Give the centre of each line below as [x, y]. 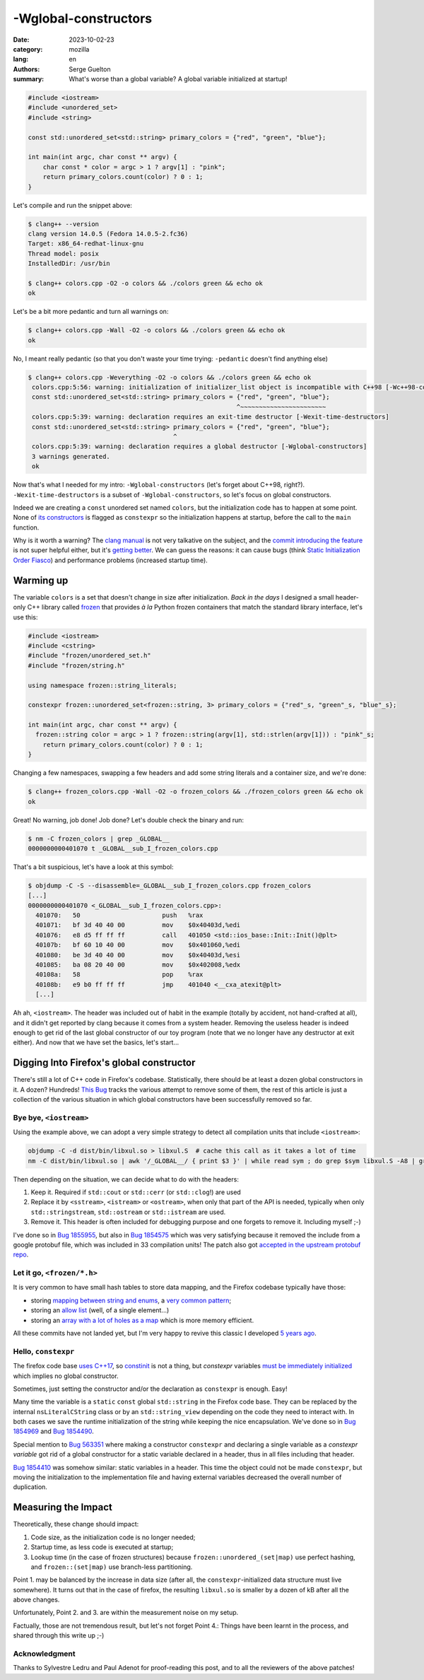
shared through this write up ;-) [59, 1635]
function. [26, 527]
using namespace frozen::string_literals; [102, 685]
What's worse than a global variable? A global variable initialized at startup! [178, 79]
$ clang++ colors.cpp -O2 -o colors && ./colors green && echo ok [145, 283]
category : [28, 49]
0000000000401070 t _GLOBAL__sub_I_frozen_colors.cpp [123, 848]
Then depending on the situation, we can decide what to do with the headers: [126, 1179]
